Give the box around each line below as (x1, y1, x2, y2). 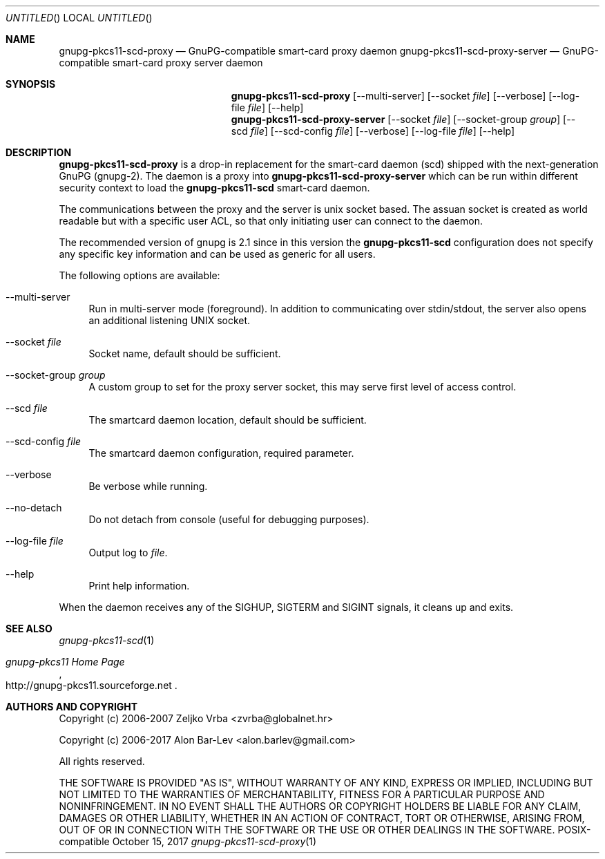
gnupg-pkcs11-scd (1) (59, 634, 155, 646)
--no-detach (6, 502, 62, 513)
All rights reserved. (59, 755, 145, 767)
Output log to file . (88, 547, 168, 558)
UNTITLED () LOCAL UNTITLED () (6, 12, 153, 23)
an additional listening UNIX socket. (88, 314, 251, 326)
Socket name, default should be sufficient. (88, 348, 281, 359)
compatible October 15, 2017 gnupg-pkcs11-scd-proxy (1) (59, 836, 317, 847)
